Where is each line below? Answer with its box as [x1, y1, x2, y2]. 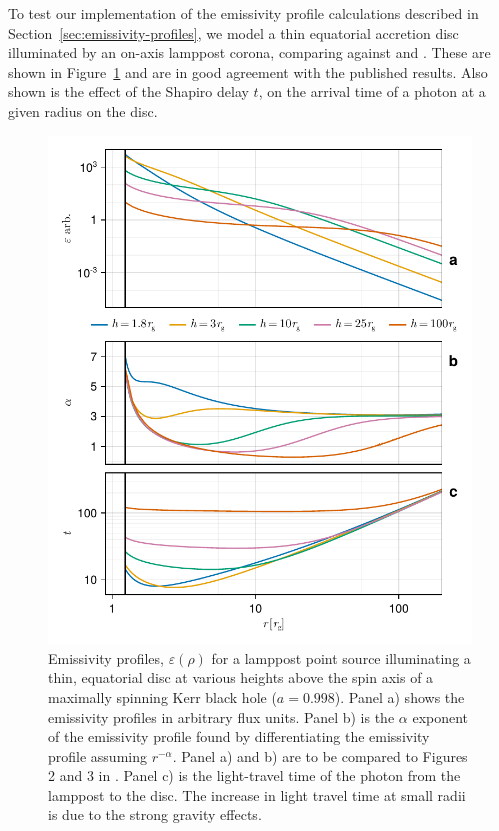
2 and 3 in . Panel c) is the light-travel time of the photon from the [48, 765, 461, 786]
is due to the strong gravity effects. [48, 804, 262, 825]
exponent [412, 706, 469, 727]
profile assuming [48, 745, 147, 766]
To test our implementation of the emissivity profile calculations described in [8, 3, 479, 23]
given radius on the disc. [8, 100, 158, 121]
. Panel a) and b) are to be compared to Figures [172, 745, 468, 766]
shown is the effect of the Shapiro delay [8, 81, 249, 102]
